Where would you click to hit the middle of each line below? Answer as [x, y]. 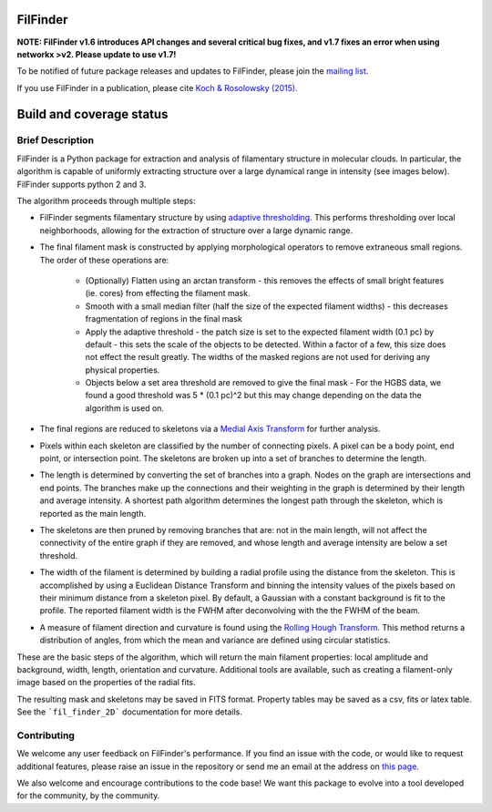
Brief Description [56, 140]
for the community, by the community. [88, 796]
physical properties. [123, 370]
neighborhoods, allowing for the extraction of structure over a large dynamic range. [196, 230]
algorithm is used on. [124, 408]
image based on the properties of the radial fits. [106, 683]
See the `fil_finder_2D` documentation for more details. [130, 712]
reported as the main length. [92, 513]
